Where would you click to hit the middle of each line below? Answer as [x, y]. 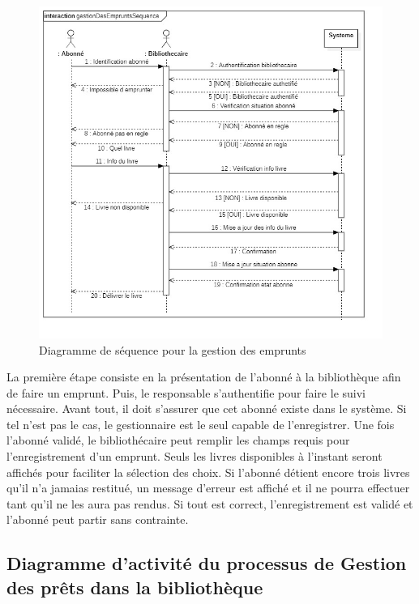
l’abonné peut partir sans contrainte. [98, 519]
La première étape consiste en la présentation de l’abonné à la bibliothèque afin [204, 377]
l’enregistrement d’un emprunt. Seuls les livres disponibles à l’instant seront [195, 456]
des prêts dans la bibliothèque [135, 587]
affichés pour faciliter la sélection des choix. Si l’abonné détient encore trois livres [208, 472]
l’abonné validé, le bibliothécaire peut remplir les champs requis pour [178, 440]
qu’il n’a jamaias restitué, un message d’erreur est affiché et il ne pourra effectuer [208, 488]
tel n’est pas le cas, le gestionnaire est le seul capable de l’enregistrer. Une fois [201, 424]
